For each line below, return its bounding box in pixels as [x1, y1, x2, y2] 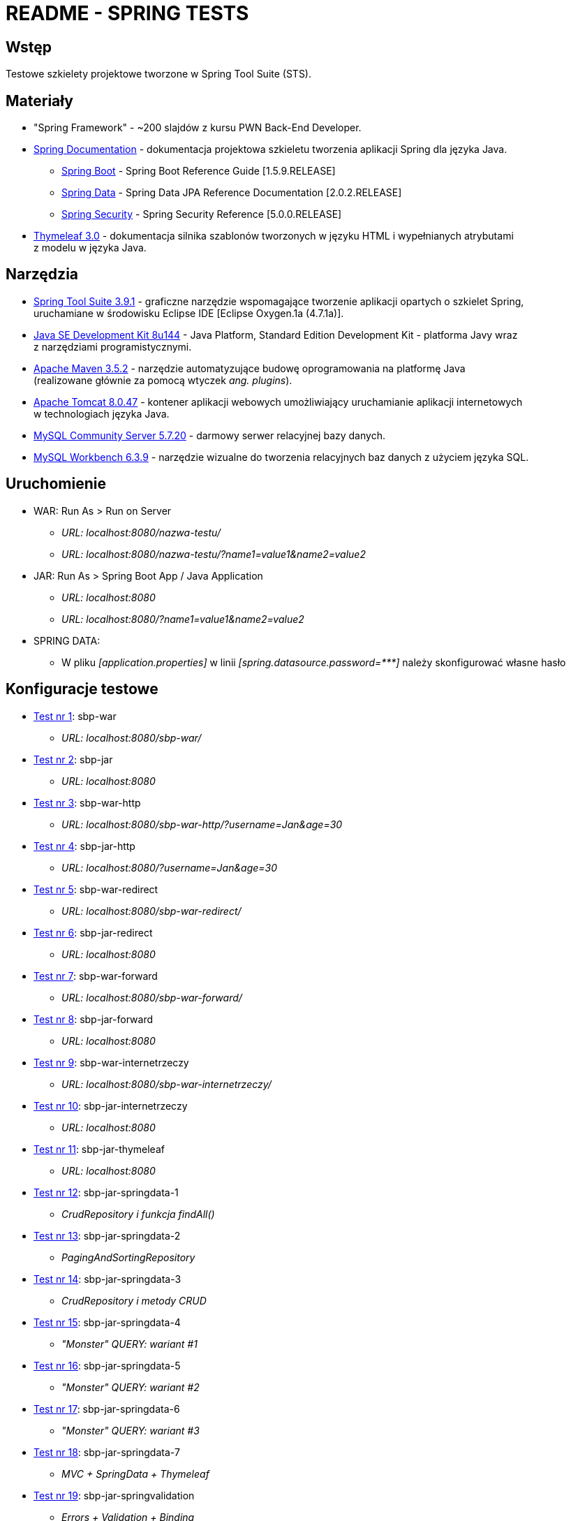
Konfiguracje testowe [6, 680, 158, 698]
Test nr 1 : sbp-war [34, 710, 117, 722]
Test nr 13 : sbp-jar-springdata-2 [34, 1229, 181, 1242]
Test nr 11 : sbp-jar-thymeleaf [34, 1142, 165, 1155]
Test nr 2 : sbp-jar [34, 753, 113, 765]
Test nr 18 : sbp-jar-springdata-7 [34, 1446, 180, 1458]
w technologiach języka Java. [34, 407, 170, 420]
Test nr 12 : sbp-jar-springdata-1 [34, 1186, 179, 1198]
